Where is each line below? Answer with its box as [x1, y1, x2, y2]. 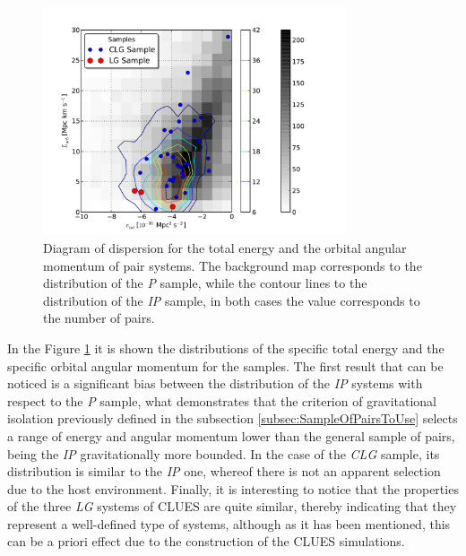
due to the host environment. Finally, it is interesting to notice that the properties [7, 479, 459, 498]
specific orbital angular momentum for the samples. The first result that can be [7, 356, 444, 375]
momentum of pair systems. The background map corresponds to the [43, 256, 422, 274]
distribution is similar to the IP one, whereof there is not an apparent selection [7, 462, 441, 481]
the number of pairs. [43, 308, 155, 327]
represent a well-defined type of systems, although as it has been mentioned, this [7, 514, 451, 533]
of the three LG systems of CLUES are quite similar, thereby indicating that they [7, 497, 457, 516]
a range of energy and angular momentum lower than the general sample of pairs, [7, 426, 455, 445]
